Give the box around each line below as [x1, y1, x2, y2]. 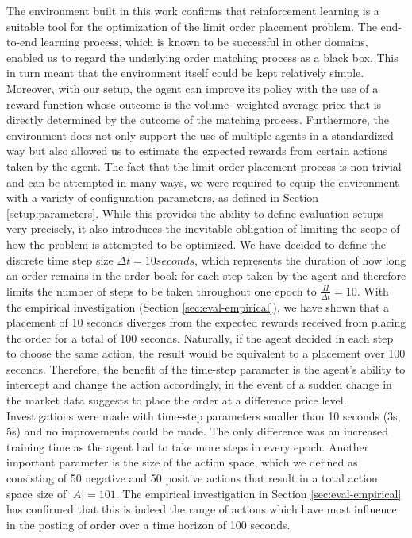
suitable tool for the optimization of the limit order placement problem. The [6, 17, 377, 34]
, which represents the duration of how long [194, 251, 406, 268]
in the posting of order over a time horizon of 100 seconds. [6, 516, 291, 532]
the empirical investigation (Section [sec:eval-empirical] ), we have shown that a [6, 298, 390, 315]
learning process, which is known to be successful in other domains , [40, 33, 368, 50]
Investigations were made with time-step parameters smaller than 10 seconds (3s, [6, 407, 401, 424]
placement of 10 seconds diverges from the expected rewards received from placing [6, 314, 406, 331]
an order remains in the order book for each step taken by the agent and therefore [6, 267, 406, 284]
